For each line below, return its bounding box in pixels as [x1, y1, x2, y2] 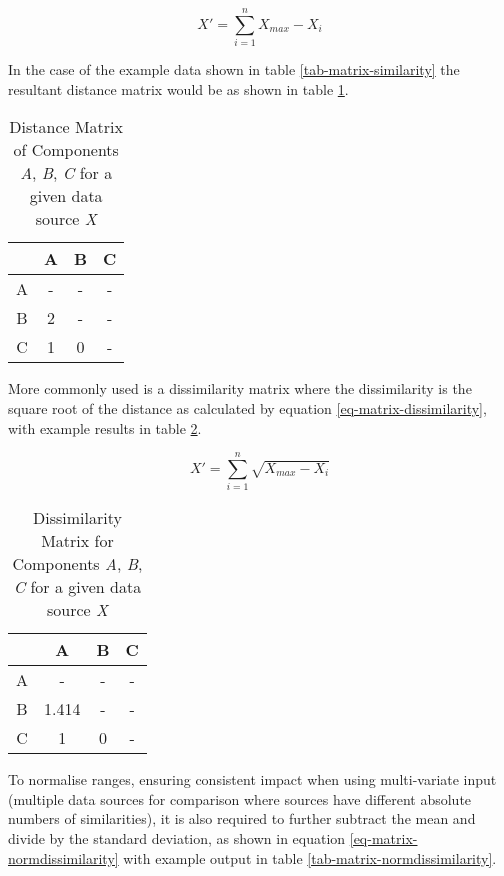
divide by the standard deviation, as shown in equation [8, 828, 346, 848]
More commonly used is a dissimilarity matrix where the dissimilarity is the [8, 378, 472, 399]
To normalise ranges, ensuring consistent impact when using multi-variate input [8, 769, 497, 790]
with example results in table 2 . [8, 417, 202, 438]
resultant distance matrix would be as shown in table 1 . [8, 78, 349, 99]
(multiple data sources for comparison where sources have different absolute [8, 788, 472, 809]
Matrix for [41, 529, 114, 553]
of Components [13, 138, 119, 162]
